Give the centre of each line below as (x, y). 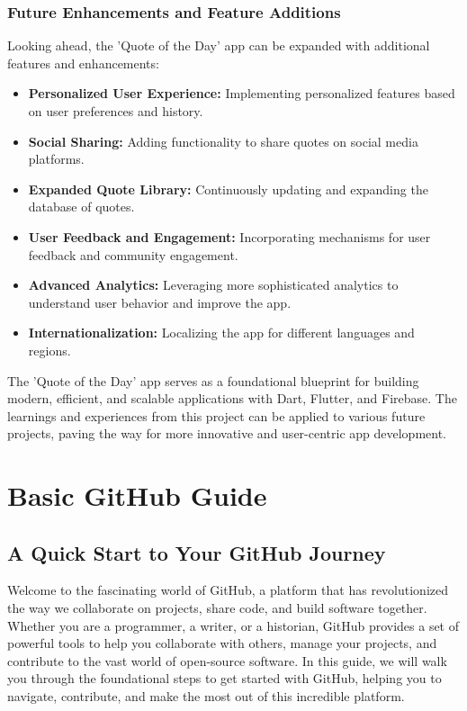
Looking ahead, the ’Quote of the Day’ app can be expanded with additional (219, 45)
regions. (49, 350)
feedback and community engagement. (133, 254)
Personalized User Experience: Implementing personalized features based (242, 93)
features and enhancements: (83, 63)
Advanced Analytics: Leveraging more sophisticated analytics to (213, 285)
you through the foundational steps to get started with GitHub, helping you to (225, 678)
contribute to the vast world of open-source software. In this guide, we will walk (227, 660)
